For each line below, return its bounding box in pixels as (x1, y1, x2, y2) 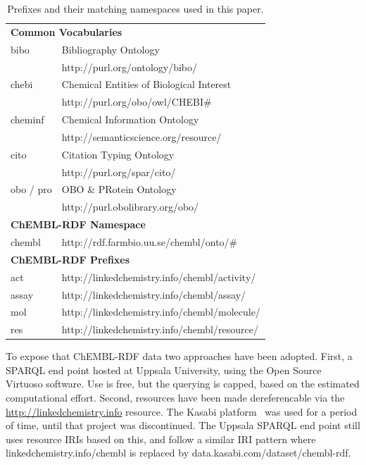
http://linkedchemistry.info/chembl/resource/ (61, 322, 258, 337)
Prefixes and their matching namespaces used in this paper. (7, 1, 264, 15)
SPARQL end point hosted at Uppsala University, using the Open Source (6, 362, 322, 377)
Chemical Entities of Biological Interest (61, 77, 232, 92)
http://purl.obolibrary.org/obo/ (61, 199, 199, 214)
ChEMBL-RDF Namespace (11, 217, 146, 232)
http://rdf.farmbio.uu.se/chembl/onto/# (61, 234, 238, 249)
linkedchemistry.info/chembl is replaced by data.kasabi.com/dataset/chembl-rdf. (6, 445, 351, 460)
